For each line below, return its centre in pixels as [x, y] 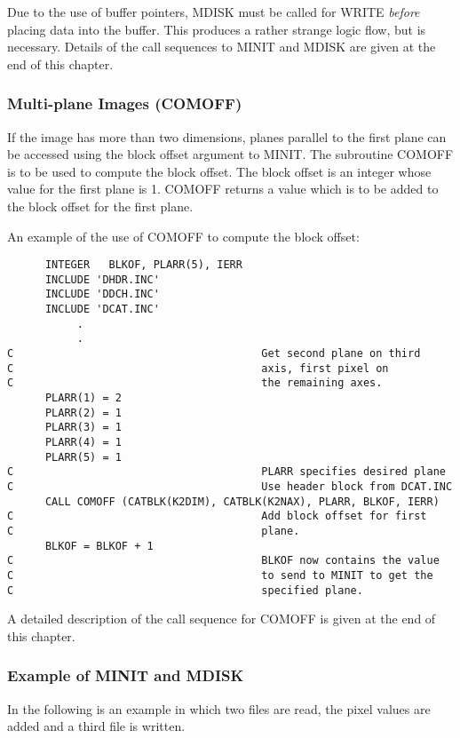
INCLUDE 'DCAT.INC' [102, 309]
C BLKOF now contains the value [223, 561]
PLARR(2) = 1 [83, 413]
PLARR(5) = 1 [83, 457]
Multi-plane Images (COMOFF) [125, 103]
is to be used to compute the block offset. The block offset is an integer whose [219, 171]
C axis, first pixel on [198, 368]
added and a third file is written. [96, 726]
